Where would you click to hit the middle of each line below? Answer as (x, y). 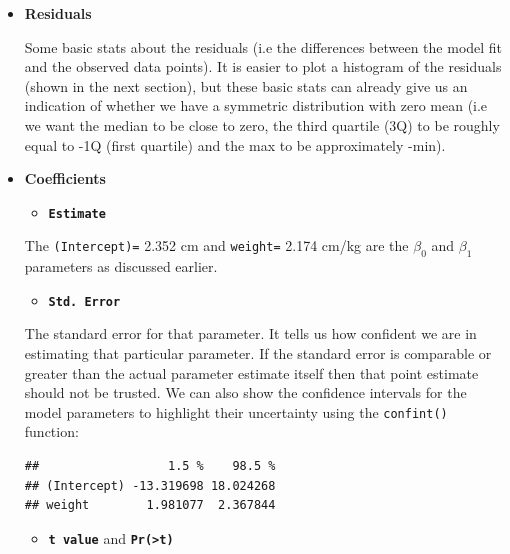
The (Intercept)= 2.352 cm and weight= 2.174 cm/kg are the (216, 245)
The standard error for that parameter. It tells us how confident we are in (250, 333)
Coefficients (65, 178)
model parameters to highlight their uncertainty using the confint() (236, 411)
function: (51, 431)
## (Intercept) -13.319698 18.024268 (150, 485)
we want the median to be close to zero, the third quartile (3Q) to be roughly (262, 124)
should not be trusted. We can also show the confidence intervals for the (245, 392)
